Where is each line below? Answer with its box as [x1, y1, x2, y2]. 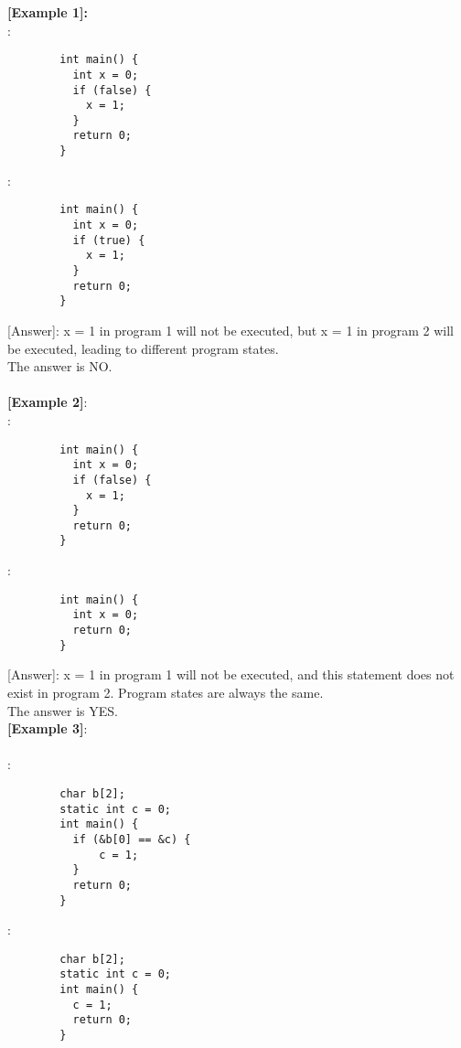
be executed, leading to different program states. [7, 338, 279, 358]
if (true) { [72, 233, 145, 247]
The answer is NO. [7, 357, 113, 376]
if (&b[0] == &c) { [72, 832, 191, 846]
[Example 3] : [7, 719, 88, 738]
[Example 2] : [7, 392, 88, 412]
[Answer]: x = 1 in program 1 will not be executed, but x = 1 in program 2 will [7, 320, 454, 339]
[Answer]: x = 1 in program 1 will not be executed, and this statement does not [7, 665, 455, 684]
